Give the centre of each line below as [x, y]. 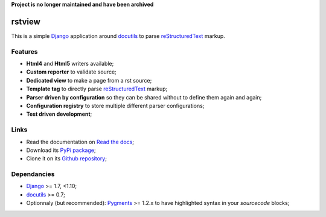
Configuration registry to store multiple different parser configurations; [115, 106]
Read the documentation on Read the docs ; [80, 142]
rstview [26, 21]
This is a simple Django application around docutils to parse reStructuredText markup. [118, 36]
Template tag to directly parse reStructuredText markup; [97, 89]
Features [24, 51]
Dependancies [33, 174]
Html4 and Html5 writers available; [70, 64]
